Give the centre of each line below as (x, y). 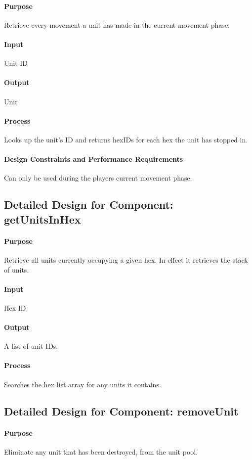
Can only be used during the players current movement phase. (98, 178)
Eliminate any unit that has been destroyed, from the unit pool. (101, 451)
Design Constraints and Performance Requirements (94, 159)
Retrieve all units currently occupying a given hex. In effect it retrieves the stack (126, 259)
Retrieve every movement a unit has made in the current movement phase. (117, 24)
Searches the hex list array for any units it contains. (83, 384)
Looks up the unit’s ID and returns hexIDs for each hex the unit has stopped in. (126, 139)
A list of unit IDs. (31, 346)
